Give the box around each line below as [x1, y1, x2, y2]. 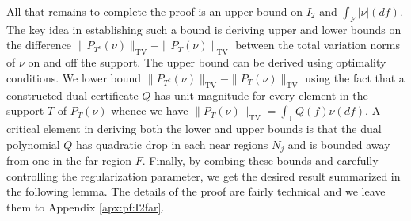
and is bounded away [287, 135, 390, 152]
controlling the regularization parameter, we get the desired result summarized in [6, 167, 401, 184]
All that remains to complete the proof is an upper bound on [6, 3, 303, 19]
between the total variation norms [235, 36, 400, 53]
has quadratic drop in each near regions [76, 135, 268, 152]
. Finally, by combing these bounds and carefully [142, 152, 379, 169]
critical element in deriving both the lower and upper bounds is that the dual [6, 120, 382, 136]
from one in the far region [6, 152, 132, 169]
